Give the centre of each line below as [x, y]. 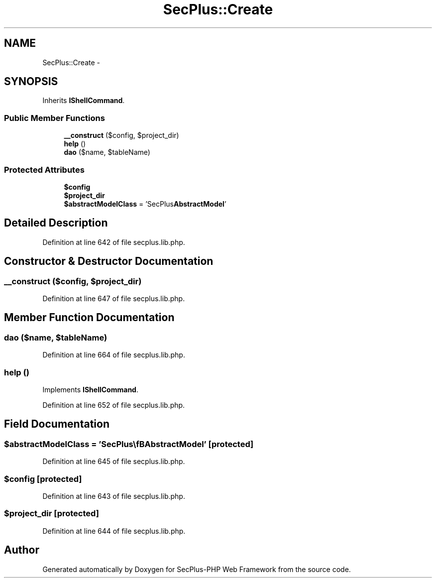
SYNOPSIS [31, 82]
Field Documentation [57, 424]
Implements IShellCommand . [90, 389]
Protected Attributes [44, 170]
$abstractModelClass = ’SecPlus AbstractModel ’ [145, 204]
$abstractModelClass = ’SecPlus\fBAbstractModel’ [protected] [129, 444]
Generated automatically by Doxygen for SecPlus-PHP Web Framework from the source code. [197, 569]
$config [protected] [43, 479]
